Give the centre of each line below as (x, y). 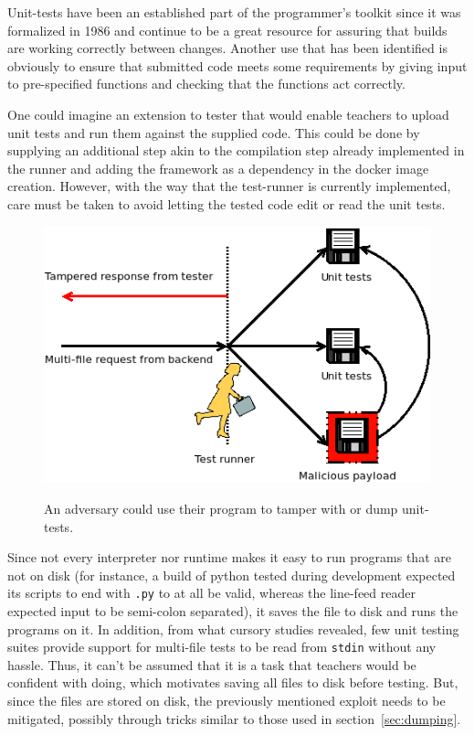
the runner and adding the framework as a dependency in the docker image (218, 168)
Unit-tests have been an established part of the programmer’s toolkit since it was (234, 12)
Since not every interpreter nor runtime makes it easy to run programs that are (229, 557)
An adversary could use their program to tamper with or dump (221, 508)
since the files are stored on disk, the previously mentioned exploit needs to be (226, 701)
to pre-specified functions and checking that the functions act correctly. (206, 84)
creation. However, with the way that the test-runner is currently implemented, (229, 186)
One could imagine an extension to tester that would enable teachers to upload (228, 114)
